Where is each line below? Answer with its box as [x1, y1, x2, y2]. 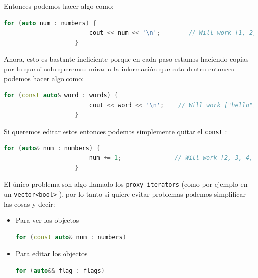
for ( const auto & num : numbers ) [15, 233, 126, 241]
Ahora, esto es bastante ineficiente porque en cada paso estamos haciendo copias [4, 54, 249, 64]
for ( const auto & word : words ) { [4, 92, 118, 99]
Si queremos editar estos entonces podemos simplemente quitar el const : [4, 126, 227, 136]
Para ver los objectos [15, 215, 79, 225]
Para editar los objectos [15, 248, 88, 259]
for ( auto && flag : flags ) [15, 267, 105, 275]
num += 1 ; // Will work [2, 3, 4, [89, 154, 253, 162]
